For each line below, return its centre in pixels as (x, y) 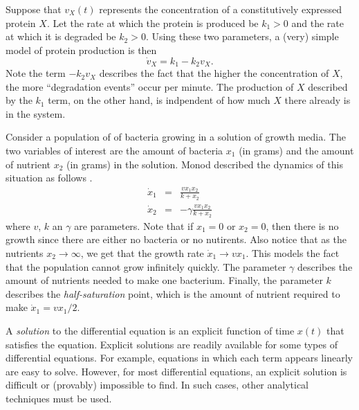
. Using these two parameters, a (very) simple (242, 36)
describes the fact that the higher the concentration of (214, 73)
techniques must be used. (59, 398)
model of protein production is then (81, 50)
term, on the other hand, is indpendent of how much (159, 100)
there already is (317, 100)
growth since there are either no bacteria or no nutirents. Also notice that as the (176, 239)
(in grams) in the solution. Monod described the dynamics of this (205, 164)
